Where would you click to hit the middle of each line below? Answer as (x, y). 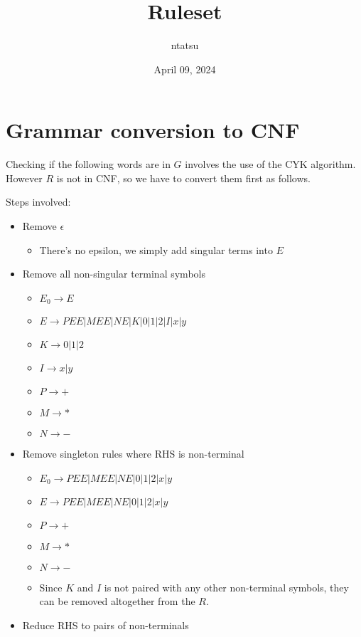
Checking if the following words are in (88, 164)
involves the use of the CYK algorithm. (270, 164)
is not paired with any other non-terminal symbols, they (226, 587)
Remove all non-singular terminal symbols (114, 274)
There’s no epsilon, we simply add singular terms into (156, 249)
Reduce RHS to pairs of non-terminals (106, 625)
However (24, 178)
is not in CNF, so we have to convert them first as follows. (183, 178)
